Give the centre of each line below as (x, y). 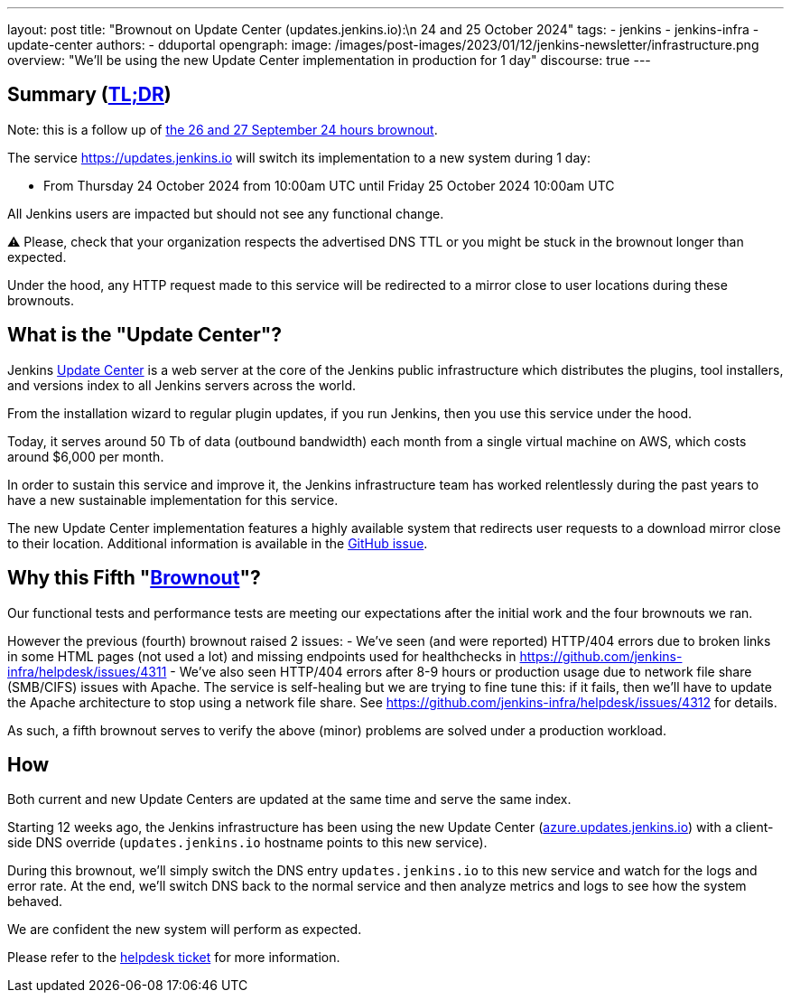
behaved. (35, 902)
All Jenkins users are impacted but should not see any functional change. (226, 213)
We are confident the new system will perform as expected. (185, 930)
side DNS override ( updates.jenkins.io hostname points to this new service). (247, 843)
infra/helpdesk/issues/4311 (87, 671)
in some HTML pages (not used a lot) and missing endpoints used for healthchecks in (262, 656)
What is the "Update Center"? (145, 335)
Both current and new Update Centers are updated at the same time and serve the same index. (289, 799)
